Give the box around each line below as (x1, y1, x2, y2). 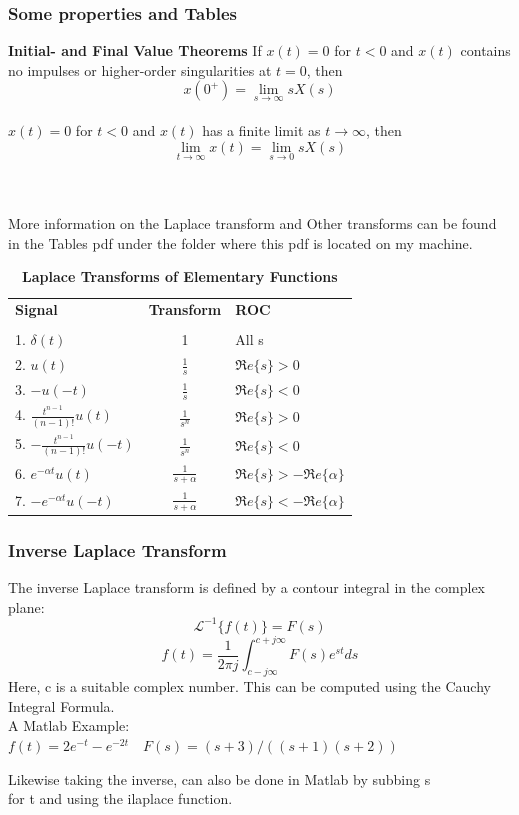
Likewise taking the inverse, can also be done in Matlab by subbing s (8, 768, 431, 789)
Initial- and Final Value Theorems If (8, 40, 262, 61)
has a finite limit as (202, 120, 321, 141)
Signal (15, 299, 58, 320)
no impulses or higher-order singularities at (8, 59, 272, 80)
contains (460, 40, 511, 61)
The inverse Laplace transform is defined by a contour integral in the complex (8, 577, 485, 598)
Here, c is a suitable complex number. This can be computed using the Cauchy (8, 676, 491, 697)
